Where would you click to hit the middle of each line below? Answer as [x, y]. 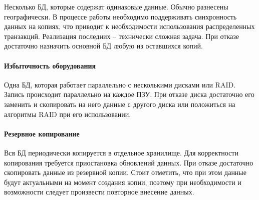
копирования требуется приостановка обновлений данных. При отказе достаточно [129, 162]
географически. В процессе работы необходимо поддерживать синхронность [120, 16]
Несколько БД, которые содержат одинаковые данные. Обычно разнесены [116, 6]
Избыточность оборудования [50, 65]
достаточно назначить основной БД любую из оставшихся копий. [103, 46]
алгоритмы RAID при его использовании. [68, 114]
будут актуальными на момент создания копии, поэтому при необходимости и [123, 182]
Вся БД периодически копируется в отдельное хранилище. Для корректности [121, 152]
